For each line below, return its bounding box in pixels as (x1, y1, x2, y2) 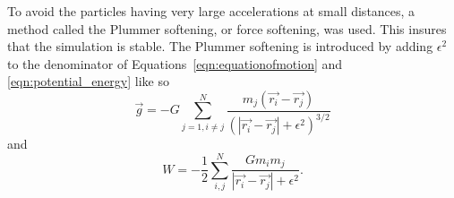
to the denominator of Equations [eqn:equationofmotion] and (7, 54, 343, 73)
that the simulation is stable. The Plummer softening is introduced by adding (7, 37, 433, 56)
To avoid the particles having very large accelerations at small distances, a (7, 2, 415, 20)
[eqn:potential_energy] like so (7, 72, 169, 90)
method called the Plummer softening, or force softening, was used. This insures (7, 19, 447, 38)
